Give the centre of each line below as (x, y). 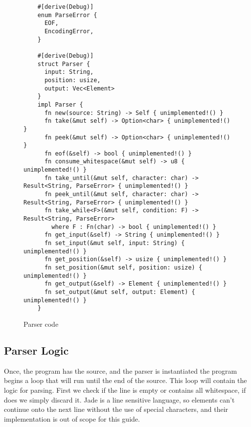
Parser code (41, 324)
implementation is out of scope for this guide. (72, 418)
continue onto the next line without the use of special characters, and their (116, 409)
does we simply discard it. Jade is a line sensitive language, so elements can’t (119, 399)
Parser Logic (36, 350)
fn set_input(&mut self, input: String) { (114, 243)
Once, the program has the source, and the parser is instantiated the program (121, 371)
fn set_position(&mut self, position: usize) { (123, 268)
